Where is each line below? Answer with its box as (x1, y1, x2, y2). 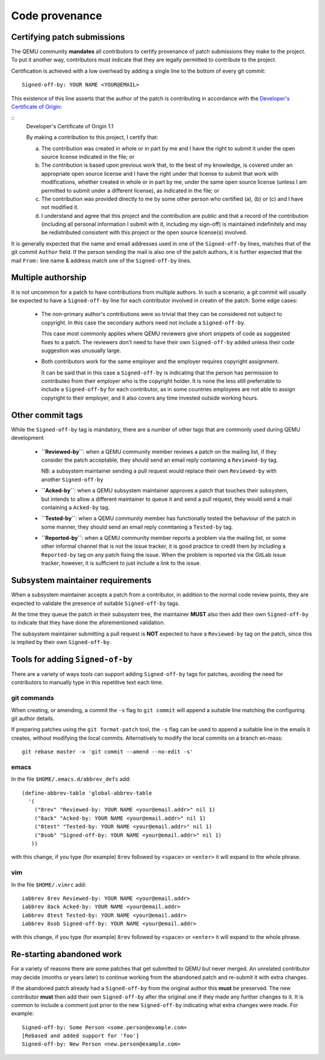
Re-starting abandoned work (11, 949, 122, 959)
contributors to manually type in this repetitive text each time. (11, 679, 164, 686)
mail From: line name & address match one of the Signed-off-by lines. (11, 256, 192, 264)
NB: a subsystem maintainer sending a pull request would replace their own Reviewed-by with (41, 467, 277, 475)
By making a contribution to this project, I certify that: (26, 134, 159, 141)
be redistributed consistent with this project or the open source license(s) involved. (41, 229, 247, 236)
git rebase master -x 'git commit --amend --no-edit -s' (22, 748, 194, 755)
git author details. (11, 714, 55, 722)
